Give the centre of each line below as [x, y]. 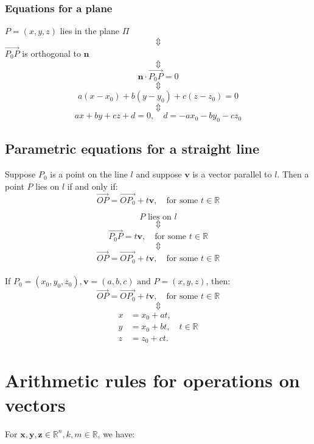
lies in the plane [89, 31]
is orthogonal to [51, 53]
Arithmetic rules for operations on [152, 380]
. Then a [293, 174]
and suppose [159, 174]
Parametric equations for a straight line [132, 149]
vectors [35, 404]
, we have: [116, 433]
